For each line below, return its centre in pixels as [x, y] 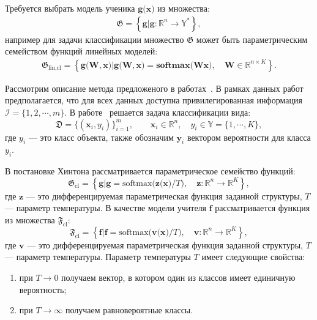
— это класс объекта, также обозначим [101, 137]
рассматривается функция [263, 208]
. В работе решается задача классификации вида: [158, 112]
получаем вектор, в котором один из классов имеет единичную [178, 277]
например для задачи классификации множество [95, 39]
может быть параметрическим [252, 39]
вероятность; [43, 289]
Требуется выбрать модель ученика [70, 8]
